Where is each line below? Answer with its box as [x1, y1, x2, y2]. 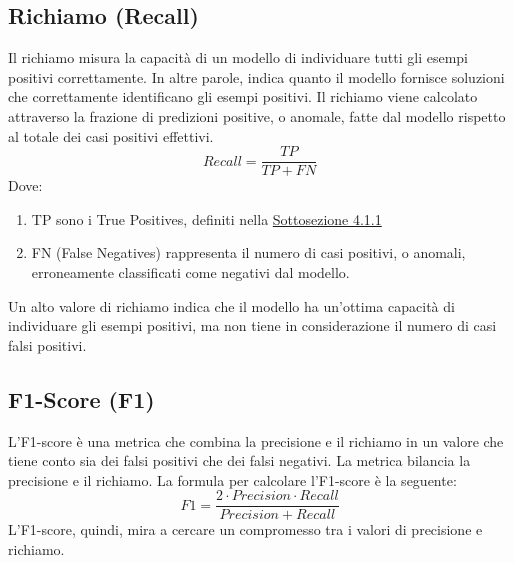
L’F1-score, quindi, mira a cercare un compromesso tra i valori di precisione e [8, 519, 483, 540]
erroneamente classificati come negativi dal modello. [31, 262, 350, 283]
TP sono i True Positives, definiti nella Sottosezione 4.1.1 [31, 208, 382, 229]
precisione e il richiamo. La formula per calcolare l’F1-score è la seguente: [8, 469, 457, 490]
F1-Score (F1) [8, 383, 155, 414]
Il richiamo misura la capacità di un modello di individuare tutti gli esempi [8, 47, 468, 68]
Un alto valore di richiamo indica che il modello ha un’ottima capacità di [8, 295, 455, 316]
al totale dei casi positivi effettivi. [8, 125, 214, 146]
